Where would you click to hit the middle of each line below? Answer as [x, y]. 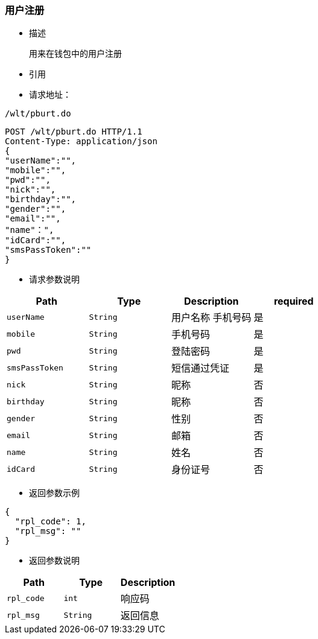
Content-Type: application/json [81, 141]
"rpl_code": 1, [50, 522]
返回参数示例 [54, 493]
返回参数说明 [54, 561]
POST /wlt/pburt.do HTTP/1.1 [74, 132]
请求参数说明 [54, 279]
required [294, 301]
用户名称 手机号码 [211, 318]
